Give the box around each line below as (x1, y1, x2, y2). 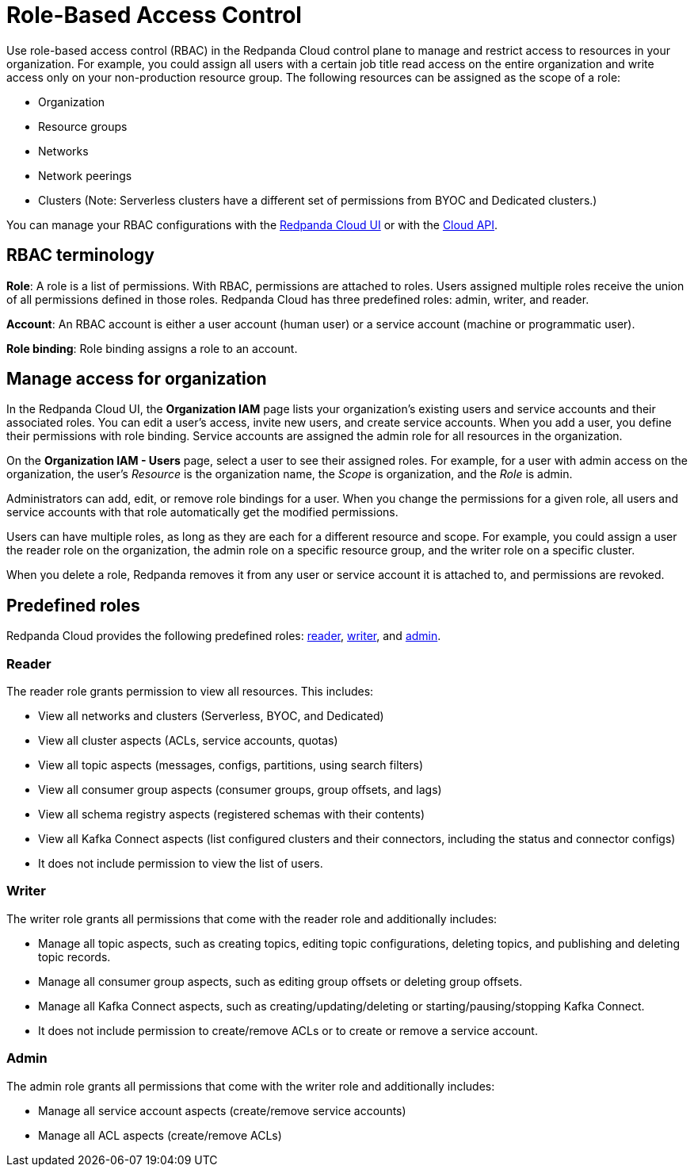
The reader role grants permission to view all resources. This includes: (6, 684, 374, 699)
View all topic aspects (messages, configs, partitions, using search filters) (38, 758, 424, 772)
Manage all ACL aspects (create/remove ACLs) (38, 1128, 282, 1142)
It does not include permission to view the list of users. (38, 857, 323, 871)
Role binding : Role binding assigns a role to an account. (6, 341, 298, 355)
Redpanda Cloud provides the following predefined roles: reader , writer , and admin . (6, 629, 441, 643)
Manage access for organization (6, 369, 267, 389)
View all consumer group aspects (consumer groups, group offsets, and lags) (38, 783, 442, 797)
